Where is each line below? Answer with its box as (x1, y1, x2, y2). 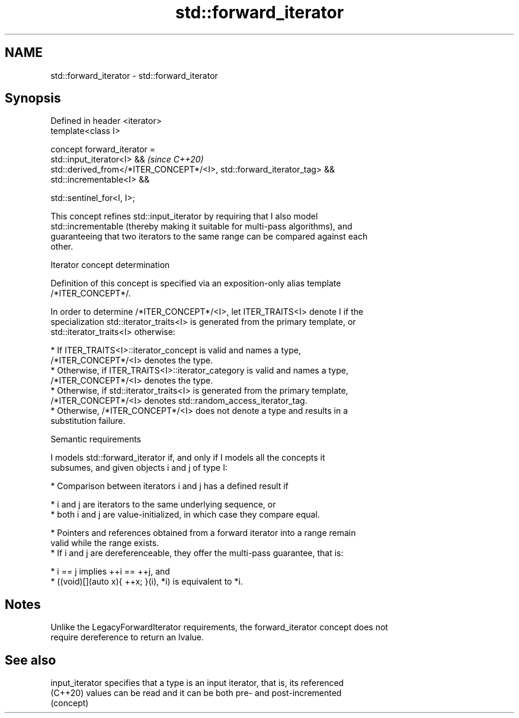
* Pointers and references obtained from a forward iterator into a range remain (50, 528, 356, 538)
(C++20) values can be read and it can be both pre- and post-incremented (50, 688, 342, 698)
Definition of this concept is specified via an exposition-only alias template (50, 278, 341, 289)
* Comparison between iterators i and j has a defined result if (50, 481, 289, 492)
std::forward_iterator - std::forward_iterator (50, 70, 218, 81)
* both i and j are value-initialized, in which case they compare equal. (50, 509, 320, 520)
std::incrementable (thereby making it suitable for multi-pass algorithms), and (50, 221, 353, 232)
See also (5, 652, 56, 668)
